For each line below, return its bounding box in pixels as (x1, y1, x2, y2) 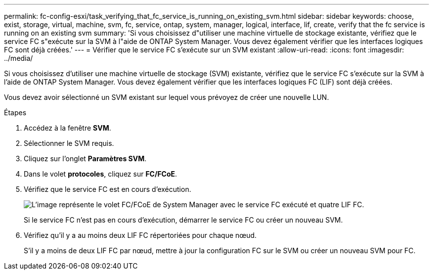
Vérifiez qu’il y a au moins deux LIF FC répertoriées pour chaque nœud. (24, 231, 257, 239)
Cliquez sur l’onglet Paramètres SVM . (24, 154, 147, 163)
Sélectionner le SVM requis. (24, 139, 114, 147)
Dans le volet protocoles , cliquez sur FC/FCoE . (24, 170, 177, 178)
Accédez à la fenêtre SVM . (24, 124, 111, 132)
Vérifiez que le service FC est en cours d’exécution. (24, 185, 191, 193)
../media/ (4, 54, 33, 62)
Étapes (4, 108, 27, 117)
